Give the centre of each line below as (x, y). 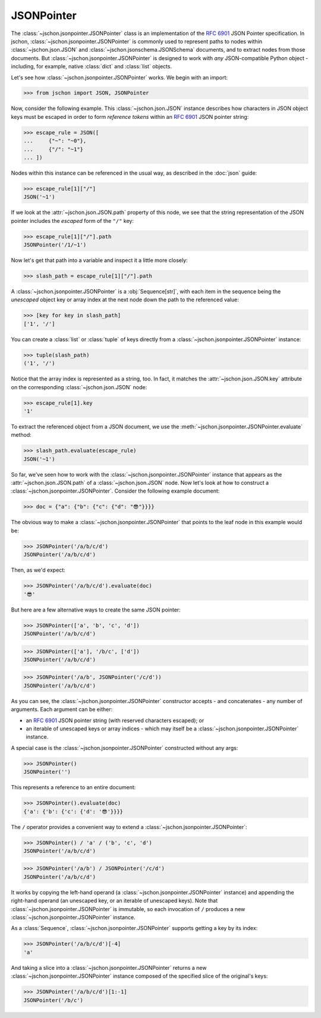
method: (21, 435)
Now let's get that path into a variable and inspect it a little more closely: (99, 260)
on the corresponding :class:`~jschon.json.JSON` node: (79, 387)
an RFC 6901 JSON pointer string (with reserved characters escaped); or (115, 720)
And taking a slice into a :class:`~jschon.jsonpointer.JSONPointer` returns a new (109, 967)
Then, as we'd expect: (38, 570)
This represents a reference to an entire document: (73, 787)
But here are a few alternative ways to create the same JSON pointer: (96, 610)
